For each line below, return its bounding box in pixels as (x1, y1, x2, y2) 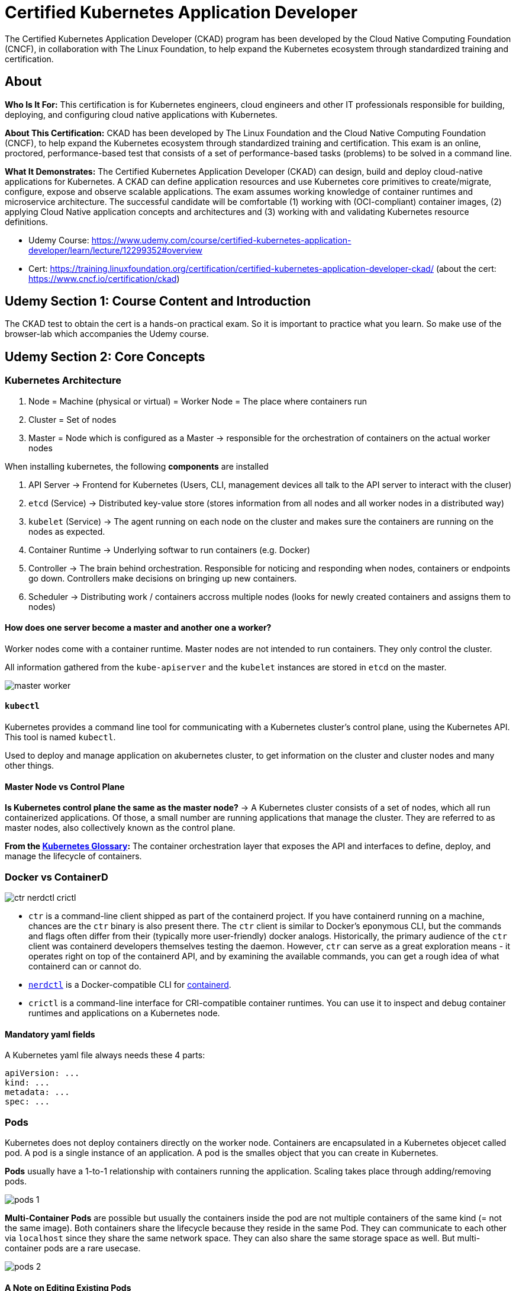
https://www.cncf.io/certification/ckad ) (28, 273, 180, 284)
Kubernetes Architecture (5, 374, 121, 387)
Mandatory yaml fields (5, 1029, 95, 1039)
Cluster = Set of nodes (28, 414, 117, 425)
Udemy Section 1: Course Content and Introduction (5, 294, 311, 309)
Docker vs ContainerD (5, 871, 108, 883)
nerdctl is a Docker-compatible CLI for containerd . (28, 980, 231, 990)
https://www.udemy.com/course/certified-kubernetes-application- (91, 235, 351, 245)
